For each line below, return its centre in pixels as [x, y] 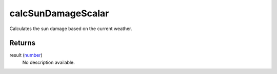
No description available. [49, 62]
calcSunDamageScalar [59, 13]
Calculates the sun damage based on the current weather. [71, 29]
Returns [23, 43]
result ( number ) [26, 55]
